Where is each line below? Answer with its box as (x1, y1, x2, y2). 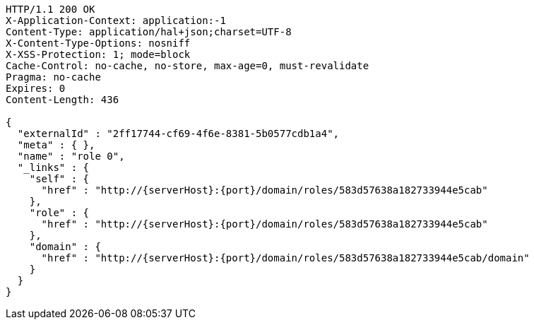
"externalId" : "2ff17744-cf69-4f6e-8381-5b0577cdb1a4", (17, 128, 340, 139)
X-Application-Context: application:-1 (6, 15, 226, 26)
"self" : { (29, 173, 90, 184)
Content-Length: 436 (6, 94, 119, 105)
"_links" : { (17, 162, 90, 173)
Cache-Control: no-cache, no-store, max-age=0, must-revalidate (6, 60, 369, 71)
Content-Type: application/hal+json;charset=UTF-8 (6, 26, 292, 37)
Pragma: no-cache (6, 71, 101, 83)
